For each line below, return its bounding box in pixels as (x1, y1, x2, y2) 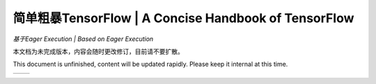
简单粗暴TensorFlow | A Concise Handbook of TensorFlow (13, 10, 354, 26)
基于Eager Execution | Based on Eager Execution (13, 35, 154, 43)
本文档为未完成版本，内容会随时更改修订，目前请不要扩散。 (13, 47, 184, 56)
